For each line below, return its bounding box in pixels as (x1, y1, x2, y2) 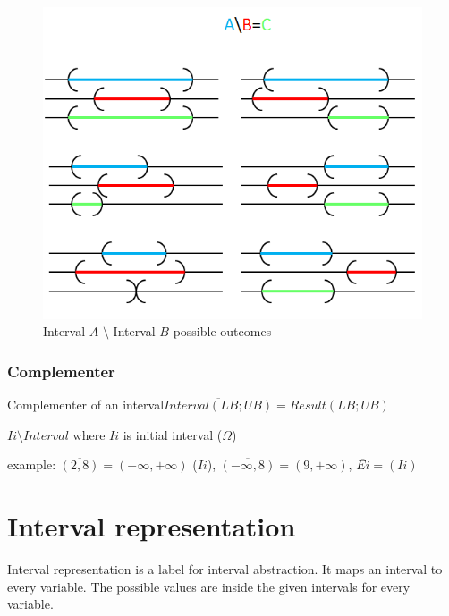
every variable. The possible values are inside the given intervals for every (7, 577, 411, 595)
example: (7, 455, 56, 474)
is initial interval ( (123, 425, 223, 443)
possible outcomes (173, 322, 272, 341)
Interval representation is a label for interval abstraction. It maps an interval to (7, 560, 443, 578)
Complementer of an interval (7, 395, 165, 414)
